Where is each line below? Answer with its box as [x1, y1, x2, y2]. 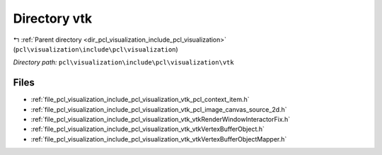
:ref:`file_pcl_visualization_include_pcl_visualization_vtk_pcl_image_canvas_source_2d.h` [30, 105, 287, 113]
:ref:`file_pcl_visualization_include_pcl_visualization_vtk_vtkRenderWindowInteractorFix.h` [30, 115, 291, 124]
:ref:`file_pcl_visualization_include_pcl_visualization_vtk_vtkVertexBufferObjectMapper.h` [30, 134, 287, 143]
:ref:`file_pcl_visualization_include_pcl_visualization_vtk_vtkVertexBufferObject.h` [30, 125, 265, 134]
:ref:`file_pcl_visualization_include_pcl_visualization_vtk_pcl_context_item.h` [30, 96, 250, 104]
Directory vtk [13, 11, 92, 26]
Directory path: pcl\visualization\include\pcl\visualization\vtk [13, 58, 234, 67]
